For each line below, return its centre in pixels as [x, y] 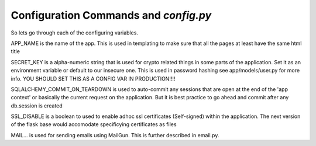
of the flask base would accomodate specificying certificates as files [94, 124]
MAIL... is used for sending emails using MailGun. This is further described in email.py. [115, 135]
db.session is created [37, 106]
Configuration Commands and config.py [111, 15]
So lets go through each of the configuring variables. [75, 33]
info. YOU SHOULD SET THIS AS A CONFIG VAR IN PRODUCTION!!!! [93, 78]
